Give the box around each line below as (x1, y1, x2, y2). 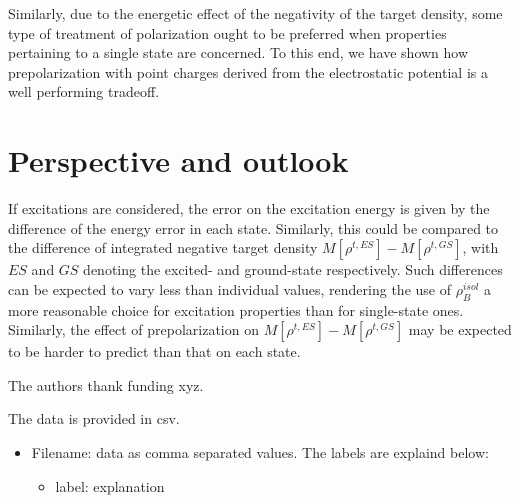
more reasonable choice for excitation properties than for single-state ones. (8, 299, 464, 320)
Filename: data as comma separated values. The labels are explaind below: (31, 442, 489, 463)
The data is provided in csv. (8, 408, 180, 429)
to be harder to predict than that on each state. (8, 341, 301, 362)
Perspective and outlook (8, 140, 349, 181)
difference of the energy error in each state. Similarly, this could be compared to (8, 217, 499, 238)
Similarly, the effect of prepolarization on (8, 319, 259, 340)
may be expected (408, 319, 512, 340)
